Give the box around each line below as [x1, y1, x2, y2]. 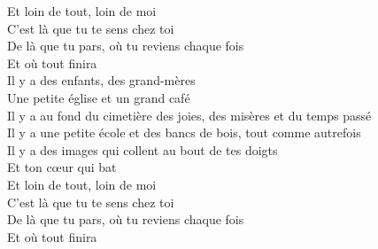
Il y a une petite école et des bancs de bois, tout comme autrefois [7, 123, 361, 142]
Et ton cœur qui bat [7, 158, 117, 176]
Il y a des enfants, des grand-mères [7, 71, 196, 89]
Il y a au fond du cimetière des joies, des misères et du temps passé [7, 105, 372, 124]
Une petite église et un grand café [7, 88, 190, 106]
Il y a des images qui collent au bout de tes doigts [7, 140, 278, 159]
